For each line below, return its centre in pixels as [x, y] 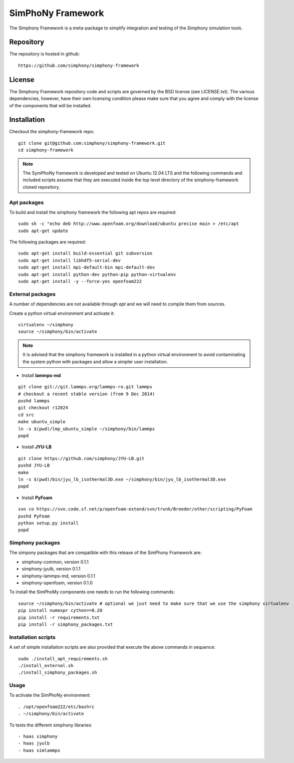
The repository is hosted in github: [44, 54]
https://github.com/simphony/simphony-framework [79, 65]
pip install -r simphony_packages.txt [66, 625]
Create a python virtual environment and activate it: [62, 313]
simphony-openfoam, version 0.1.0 [57, 583]
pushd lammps [34, 401]
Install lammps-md [41, 375]
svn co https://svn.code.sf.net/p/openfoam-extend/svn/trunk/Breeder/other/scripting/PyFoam [135, 509]
